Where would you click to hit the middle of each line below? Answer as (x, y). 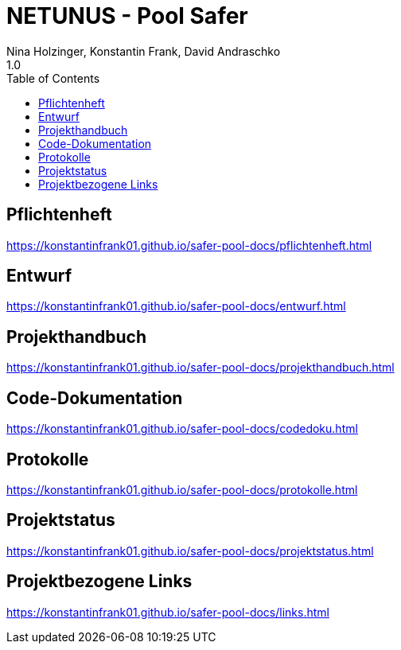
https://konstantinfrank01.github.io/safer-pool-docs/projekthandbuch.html (200, 368)
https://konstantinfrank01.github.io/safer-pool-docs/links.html (168, 612)
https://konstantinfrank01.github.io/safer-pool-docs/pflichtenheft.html (189, 245)
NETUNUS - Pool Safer (127, 16)
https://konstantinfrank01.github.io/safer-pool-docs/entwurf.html (176, 306)
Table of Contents (53, 78)
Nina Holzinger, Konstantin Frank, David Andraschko (144, 51)
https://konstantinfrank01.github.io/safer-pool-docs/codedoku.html (182, 429)
